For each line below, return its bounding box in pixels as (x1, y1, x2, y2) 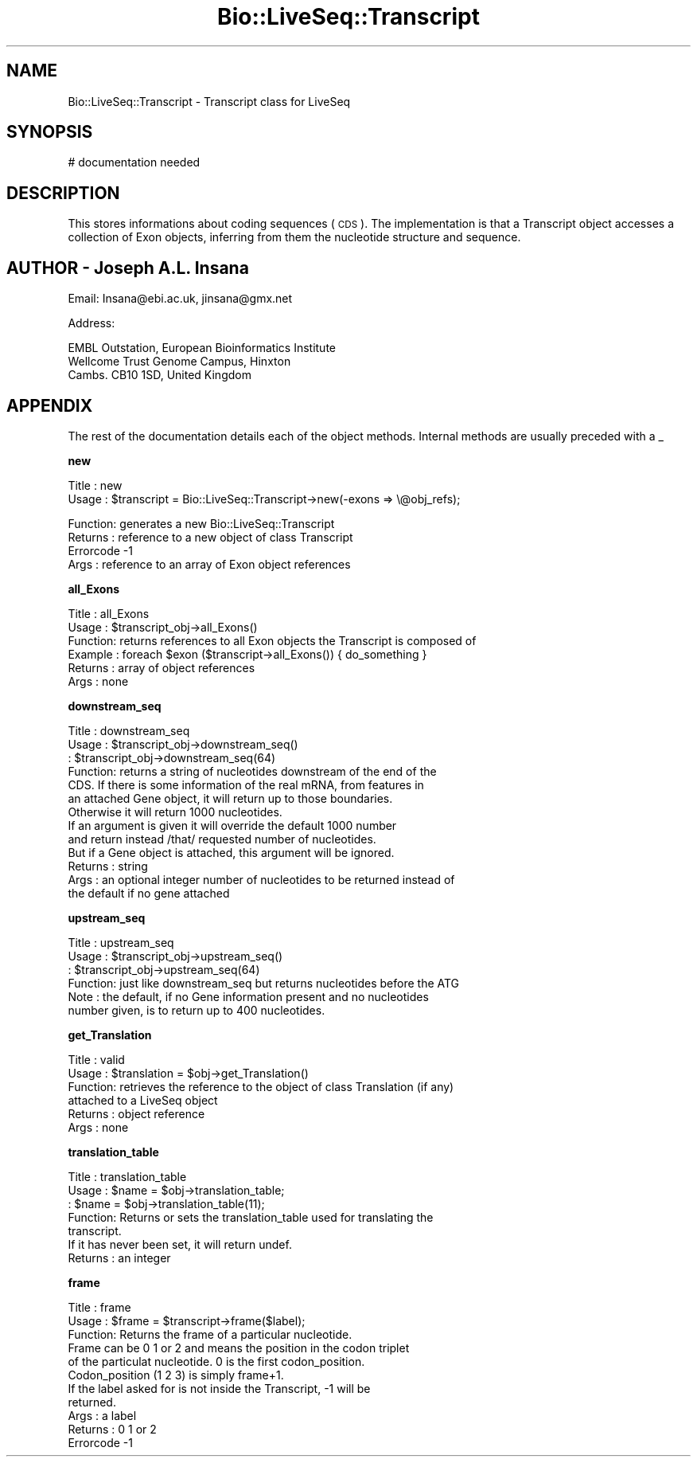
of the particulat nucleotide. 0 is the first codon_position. (68, 1354, 365, 1368)
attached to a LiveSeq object (68, 1093, 218, 1107)
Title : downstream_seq (68, 723, 190, 737)
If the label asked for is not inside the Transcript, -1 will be (68, 1381, 371, 1395)
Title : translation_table (68, 1169, 187, 1183)
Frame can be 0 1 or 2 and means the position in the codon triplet (68, 1340, 410, 1355)
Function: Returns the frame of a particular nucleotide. (68, 1327, 352, 1341)
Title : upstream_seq (68, 935, 174, 949)
